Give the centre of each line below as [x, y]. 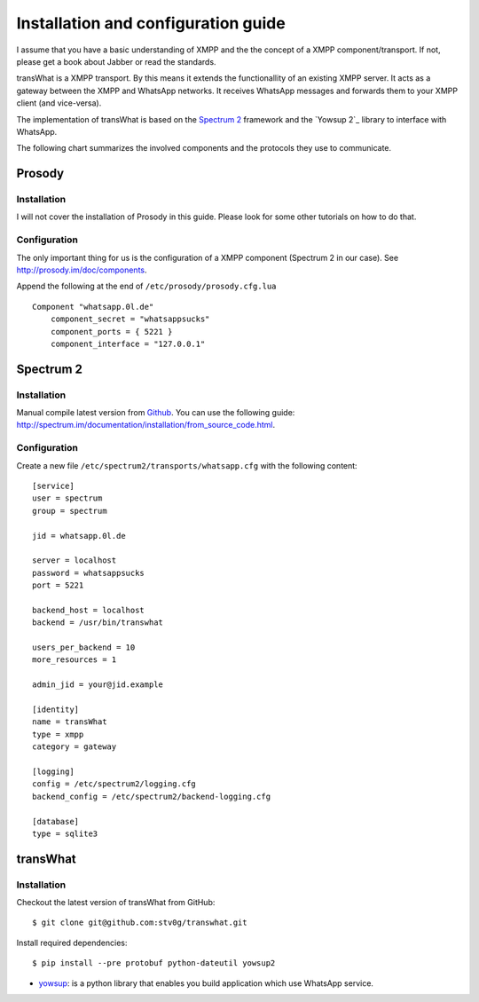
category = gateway [75, 747]
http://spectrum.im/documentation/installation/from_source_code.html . [146, 425]
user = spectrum [67, 498]
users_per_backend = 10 [84, 647]
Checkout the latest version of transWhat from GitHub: [116, 903]
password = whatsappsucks [89, 573]
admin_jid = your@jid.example [98, 685]
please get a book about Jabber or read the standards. [116, 61]
